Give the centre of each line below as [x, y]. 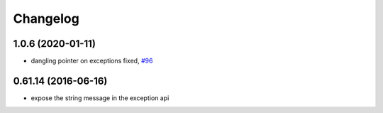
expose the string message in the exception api [100, 98]
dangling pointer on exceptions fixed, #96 [92, 61]
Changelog [46, 18]
